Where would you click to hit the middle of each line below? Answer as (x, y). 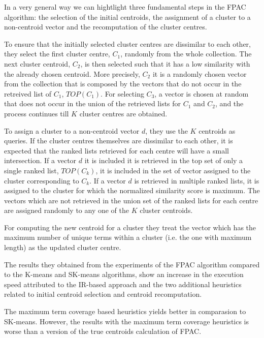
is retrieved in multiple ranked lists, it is (197, 180)
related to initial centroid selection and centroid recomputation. (103, 294)
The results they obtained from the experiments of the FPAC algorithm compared (132, 264)
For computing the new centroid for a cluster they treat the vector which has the (130, 227)
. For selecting (122, 93)
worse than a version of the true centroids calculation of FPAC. (103, 331)
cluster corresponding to (42, 180)
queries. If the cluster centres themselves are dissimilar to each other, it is (119, 141)
